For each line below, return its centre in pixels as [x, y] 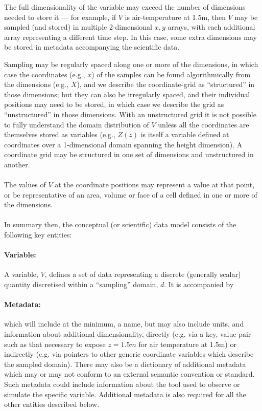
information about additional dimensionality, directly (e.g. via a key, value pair [128, 334]
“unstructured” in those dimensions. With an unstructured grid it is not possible [130, 114]
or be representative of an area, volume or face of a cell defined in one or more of [131, 194]
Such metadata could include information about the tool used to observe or [122, 384]
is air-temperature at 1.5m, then [175, 17]
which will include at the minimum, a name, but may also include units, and [124, 324]
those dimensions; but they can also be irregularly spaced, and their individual [127, 94]
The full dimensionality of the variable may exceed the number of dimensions [125, 7]
